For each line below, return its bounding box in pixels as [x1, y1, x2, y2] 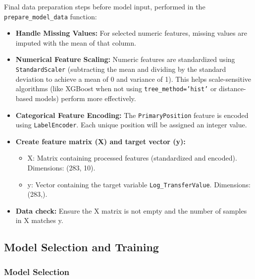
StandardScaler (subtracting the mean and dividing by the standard [15, 64, 226, 74]
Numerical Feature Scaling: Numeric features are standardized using [15, 54, 235, 64]
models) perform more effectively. [35, 93, 136, 103]
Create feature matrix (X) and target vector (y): [15, 136, 186, 146]
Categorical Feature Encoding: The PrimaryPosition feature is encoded [15, 110, 249, 120]
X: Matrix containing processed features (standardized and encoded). [27, 153, 237, 163]
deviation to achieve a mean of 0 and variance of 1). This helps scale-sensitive [15, 73, 251, 84]
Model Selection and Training [4, 239, 159, 255]
